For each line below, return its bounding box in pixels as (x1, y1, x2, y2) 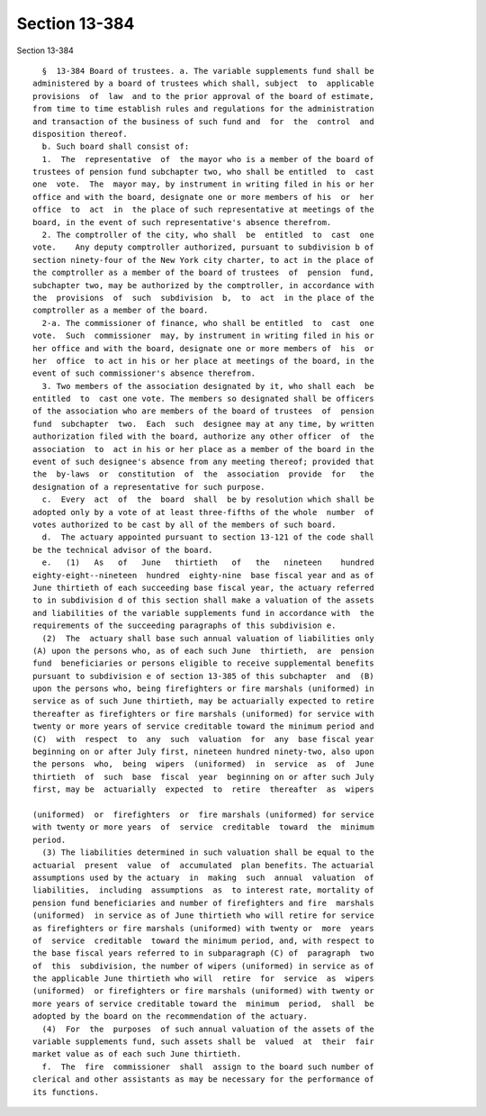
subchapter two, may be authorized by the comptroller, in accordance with (32, 280, 374, 290)
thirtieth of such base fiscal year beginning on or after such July (32, 771, 374, 782)
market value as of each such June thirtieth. (32, 1049, 242, 1059)
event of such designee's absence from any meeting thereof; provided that (32, 457, 374, 467)
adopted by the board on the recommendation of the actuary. (32, 1012, 308, 1021)
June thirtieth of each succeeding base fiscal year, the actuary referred (32, 582, 374, 593)
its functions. (32, 1086, 100, 1097)
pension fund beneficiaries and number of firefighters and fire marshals (32, 897, 374, 908)
